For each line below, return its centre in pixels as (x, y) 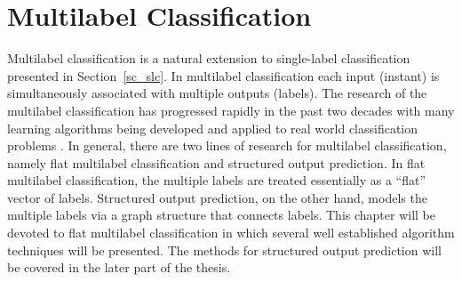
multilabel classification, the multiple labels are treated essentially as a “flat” (217, 180)
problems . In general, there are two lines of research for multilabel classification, (227, 145)
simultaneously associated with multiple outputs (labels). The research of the (217, 93)
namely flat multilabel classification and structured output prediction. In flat (216, 162)
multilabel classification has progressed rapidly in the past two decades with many (231, 110)
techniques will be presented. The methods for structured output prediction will (224, 250)
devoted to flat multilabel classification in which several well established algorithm (231, 233)
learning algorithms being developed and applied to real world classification (213, 128)
